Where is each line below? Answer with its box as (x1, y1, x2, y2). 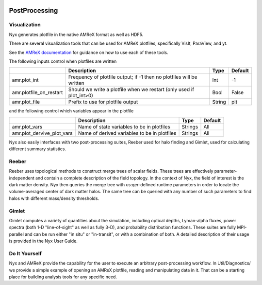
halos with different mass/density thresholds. (9, 195, 99, 201)
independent (9, 175, 34, 181)
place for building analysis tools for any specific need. (9, 274, 117, 280)
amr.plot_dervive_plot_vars (12, 129, 73, 136)
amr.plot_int (12, 77, 39, 84)
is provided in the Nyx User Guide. (9, 238, 78, 244)
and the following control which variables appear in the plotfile (9, 108, 134, 114)
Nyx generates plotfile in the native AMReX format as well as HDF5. (9, 32, 144, 37)
